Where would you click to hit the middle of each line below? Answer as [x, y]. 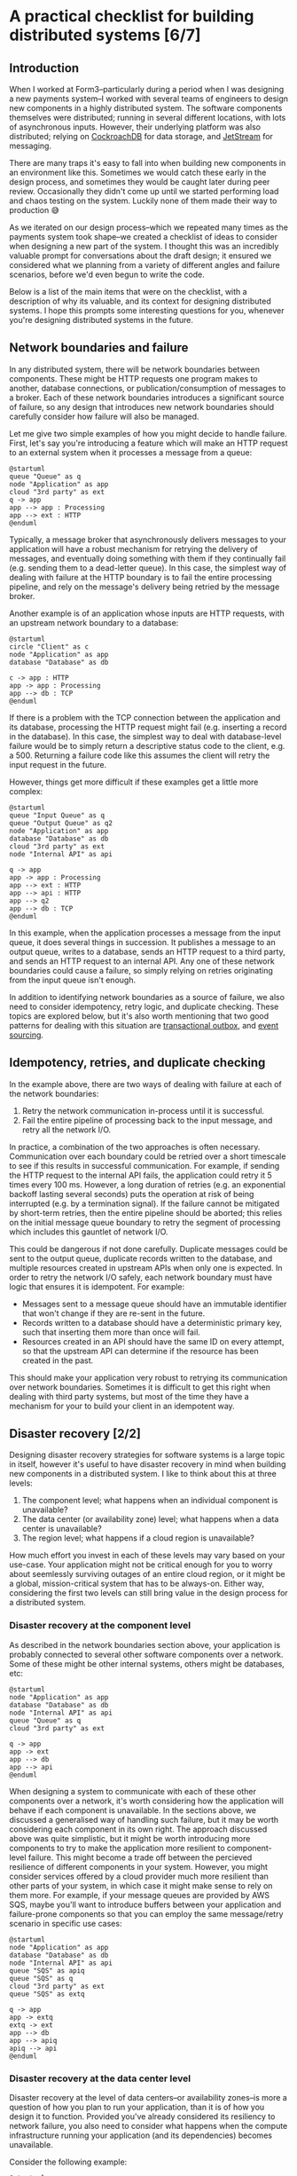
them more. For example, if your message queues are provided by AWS [140, 1895]
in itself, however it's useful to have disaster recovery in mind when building [148, 1464]
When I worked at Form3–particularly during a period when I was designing [147, 89]
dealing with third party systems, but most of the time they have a [129, 1396]
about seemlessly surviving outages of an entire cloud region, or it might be [147, 1574]
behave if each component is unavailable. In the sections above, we [133, 1810]
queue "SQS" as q [41, 1978]
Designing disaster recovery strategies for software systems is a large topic [147, 1455]
